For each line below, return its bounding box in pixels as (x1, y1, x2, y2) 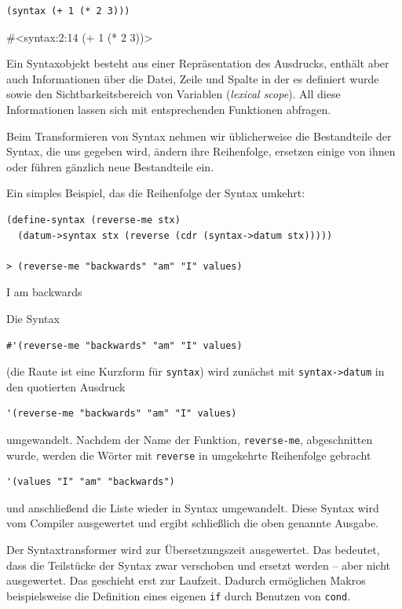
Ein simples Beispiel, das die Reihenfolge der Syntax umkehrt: (6, 185, 305, 201)
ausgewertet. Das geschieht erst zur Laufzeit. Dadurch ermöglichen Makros (6, 572, 366, 589)
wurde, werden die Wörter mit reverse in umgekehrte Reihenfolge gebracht (6, 446, 371, 463)
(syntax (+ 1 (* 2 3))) (6, 6, 130, 17)
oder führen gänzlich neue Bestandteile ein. (6, 158, 214, 174)
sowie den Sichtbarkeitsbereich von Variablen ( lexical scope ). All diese (6, 86, 341, 102)
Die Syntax (6, 310, 60, 326)
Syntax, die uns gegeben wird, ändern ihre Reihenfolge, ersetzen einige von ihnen (6, 143, 396, 160)
